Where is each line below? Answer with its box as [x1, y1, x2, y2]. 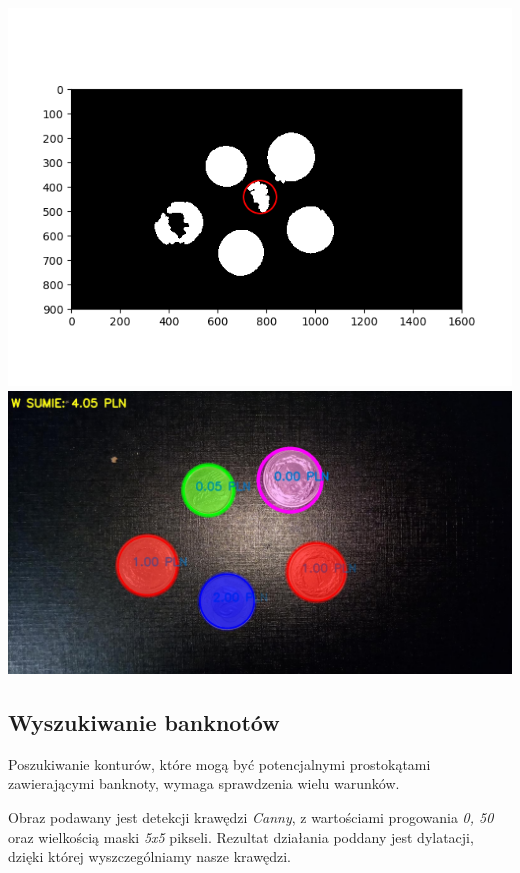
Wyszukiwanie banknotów [8, 707, 280, 738]
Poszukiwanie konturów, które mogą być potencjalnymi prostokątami [8, 753, 431, 774]
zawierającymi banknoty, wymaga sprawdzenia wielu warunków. [8, 773, 400, 794]
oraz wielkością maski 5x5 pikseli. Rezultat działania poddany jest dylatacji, [8, 826, 474, 847]
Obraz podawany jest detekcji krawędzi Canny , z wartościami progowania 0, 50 [8, 807, 494, 828]
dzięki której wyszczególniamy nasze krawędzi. [8, 846, 291, 867]
